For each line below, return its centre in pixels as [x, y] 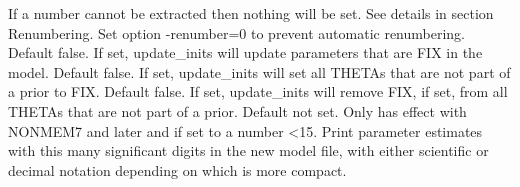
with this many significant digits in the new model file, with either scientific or [248, 150]
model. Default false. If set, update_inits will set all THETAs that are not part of [259, 71]
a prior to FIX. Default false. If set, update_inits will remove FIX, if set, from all [258, 91]
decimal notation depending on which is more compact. [177, 169]
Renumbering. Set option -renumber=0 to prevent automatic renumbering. [237, 32]
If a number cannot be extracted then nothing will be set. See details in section [251, 13]
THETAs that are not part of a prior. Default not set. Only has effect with [237, 110]
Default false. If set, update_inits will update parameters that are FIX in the [245, 52]
